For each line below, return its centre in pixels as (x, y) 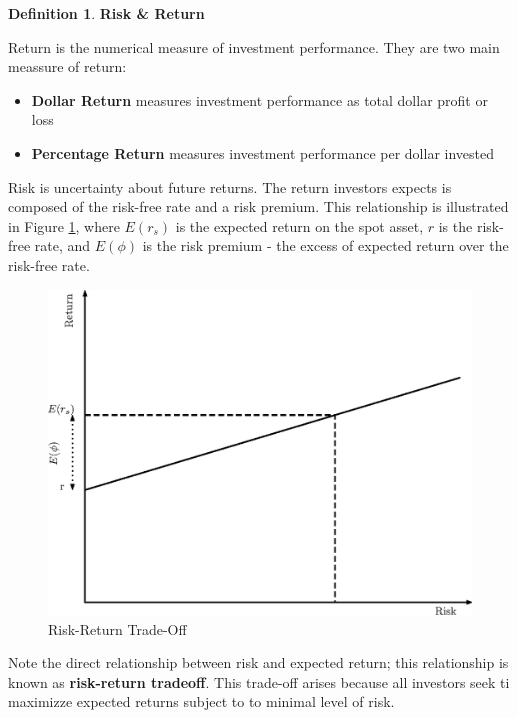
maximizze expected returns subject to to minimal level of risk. (201, 701)
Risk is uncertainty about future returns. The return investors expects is (230, 186)
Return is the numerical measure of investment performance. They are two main (254, 46)
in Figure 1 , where (64, 225)
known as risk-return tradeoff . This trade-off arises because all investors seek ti (259, 681)
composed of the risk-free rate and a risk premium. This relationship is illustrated (258, 206)
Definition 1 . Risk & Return (106, 13)
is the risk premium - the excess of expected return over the (325, 245)
